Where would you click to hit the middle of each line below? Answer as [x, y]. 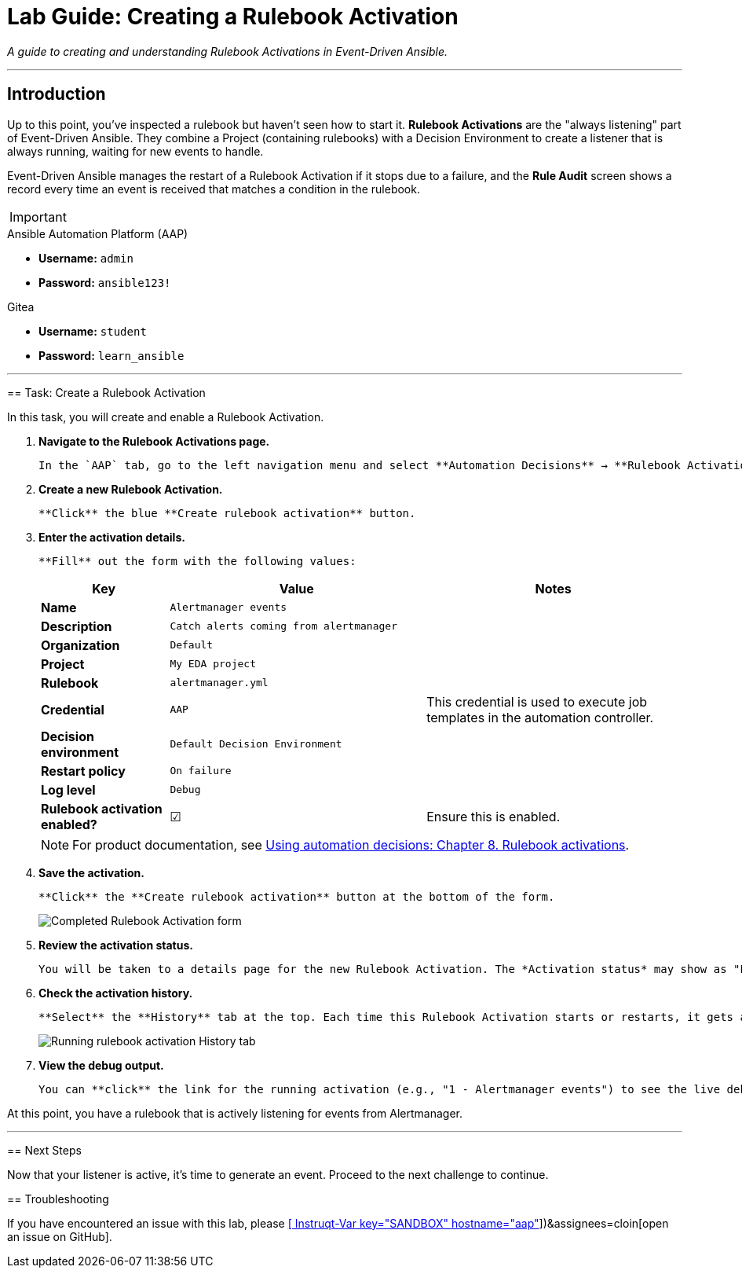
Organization [80, 645]
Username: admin [86, 258]
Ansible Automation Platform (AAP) [98, 233]
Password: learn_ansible [111, 355]
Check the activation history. [116, 993]
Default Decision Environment [256, 744]
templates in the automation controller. [540, 717]
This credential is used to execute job [537, 701]
